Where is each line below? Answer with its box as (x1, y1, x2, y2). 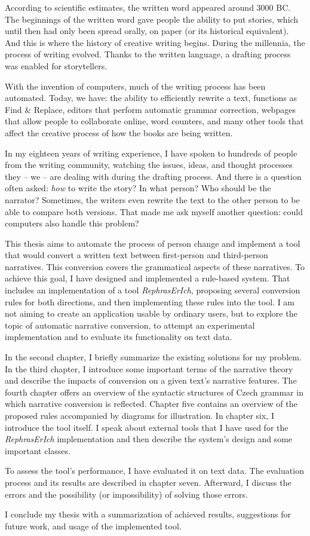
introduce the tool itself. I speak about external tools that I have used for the (5, 421, 288, 433)
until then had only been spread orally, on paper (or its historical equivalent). (5, 24, 289, 37)
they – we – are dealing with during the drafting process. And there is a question (5, 170, 302, 182)
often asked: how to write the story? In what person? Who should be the (5, 182, 271, 194)
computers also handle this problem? (5, 217, 139, 229)
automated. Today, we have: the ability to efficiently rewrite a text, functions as (5, 91, 297, 104)
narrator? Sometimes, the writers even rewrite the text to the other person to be (5, 193, 300, 206)
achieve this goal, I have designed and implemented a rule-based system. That (5, 272, 290, 284)
